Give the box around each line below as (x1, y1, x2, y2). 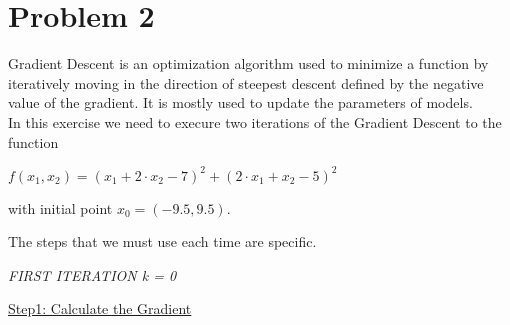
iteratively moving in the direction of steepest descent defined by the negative (8, 72, 484, 93)
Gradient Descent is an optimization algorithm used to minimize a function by (8, 53, 489, 74)
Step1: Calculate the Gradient (8, 298, 192, 319)
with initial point (8, 197, 113, 218)
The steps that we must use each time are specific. (8, 231, 317, 252)
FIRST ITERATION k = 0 (8, 264, 177, 285)
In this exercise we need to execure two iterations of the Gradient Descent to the (8, 111, 502, 132)
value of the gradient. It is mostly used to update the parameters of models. (8, 92, 473, 113)
